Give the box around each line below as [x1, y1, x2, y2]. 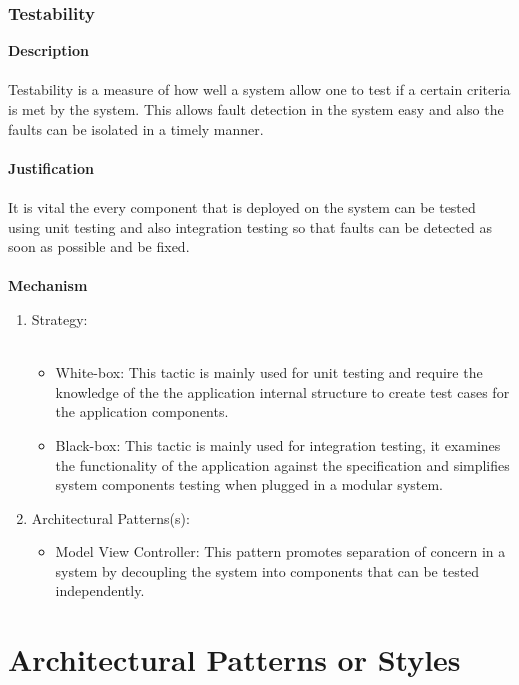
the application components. [55, 401, 229, 422]
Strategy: [31, 308, 88, 329]
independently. [55, 580, 145, 601]
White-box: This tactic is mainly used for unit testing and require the [55, 362, 483, 383]
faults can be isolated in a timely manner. [8, 118, 264, 139]
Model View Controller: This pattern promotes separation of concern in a [55, 541, 506, 562]
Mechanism [8, 275, 88, 296]
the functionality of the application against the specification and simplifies [55, 454, 510, 475]
